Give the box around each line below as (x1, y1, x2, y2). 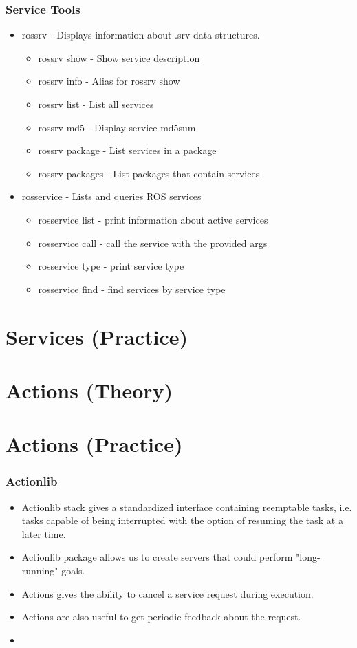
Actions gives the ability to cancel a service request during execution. (21, 586, 314, 601)
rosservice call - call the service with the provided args (38, 235, 268, 250)
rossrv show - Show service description (38, 50, 200, 65)
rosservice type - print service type (38, 259, 184, 273)
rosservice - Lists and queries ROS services (21, 189, 202, 204)
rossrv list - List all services (38, 97, 154, 111)
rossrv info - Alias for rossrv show (38, 74, 180, 88)
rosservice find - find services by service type (38, 281, 226, 296)
